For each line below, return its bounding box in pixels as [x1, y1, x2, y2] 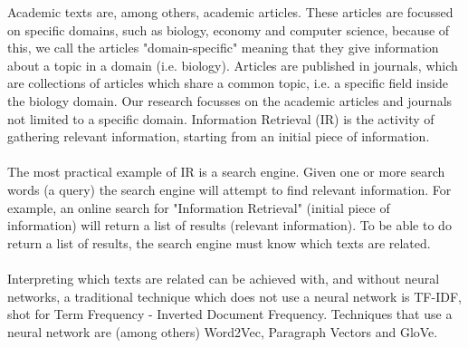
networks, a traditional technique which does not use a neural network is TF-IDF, [7, 286, 462, 305]
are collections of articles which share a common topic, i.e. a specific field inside [7, 73, 448, 92]
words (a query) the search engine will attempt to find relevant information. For [7, 179, 452, 198]
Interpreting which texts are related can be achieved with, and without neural [7, 268, 440, 287]
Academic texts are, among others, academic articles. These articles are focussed [7, 3, 454, 21]
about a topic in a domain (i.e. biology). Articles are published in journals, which [7, 55, 458, 74]
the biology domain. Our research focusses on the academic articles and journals [7, 91, 453, 110]
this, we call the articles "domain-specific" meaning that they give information [7, 38, 439, 57]
